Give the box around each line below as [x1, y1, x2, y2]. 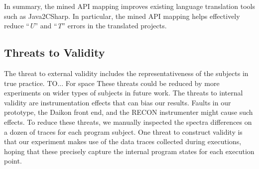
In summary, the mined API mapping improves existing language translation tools [4, 1, 255, 11]
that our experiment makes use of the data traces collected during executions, [4, 136, 242, 147]
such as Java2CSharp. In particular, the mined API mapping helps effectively [4, 10, 240, 21]
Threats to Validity [4, 45, 105, 60]
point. [4, 156, 22, 166]
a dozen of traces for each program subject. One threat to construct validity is [4, 126, 243, 137]
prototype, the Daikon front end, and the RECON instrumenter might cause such [4, 107, 253, 117]
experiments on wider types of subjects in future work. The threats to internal [4, 87, 243, 98]
